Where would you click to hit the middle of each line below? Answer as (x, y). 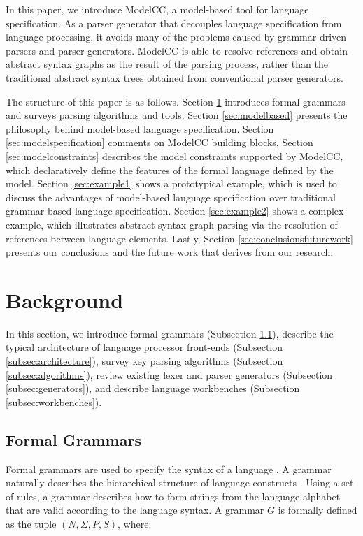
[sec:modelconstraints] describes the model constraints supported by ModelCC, (175, 155)
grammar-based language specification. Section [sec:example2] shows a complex (175, 211)
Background (65, 299)
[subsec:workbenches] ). (54, 401)
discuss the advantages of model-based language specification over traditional (171, 197)
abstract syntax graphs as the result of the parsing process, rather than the (167, 64)
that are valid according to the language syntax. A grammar (135, 510)
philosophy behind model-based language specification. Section (140, 128)
